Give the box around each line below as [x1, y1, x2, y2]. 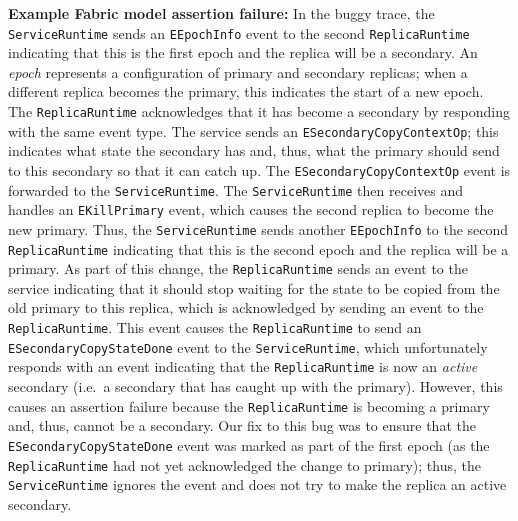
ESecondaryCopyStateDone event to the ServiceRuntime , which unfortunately [8, 336, 488, 357]
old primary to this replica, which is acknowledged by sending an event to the [8, 297, 484, 318]
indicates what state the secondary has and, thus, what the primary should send [8, 140, 500, 161]
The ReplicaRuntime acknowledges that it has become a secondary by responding [8, 101, 510, 122]
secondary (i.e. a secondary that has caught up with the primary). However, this [8, 376, 503, 397]
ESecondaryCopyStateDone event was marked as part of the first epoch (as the [8, 434, 490, 455]
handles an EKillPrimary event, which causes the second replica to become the [8, 199, 494, 220]
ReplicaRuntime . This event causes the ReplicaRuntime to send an [8, 317, 422, 338]
